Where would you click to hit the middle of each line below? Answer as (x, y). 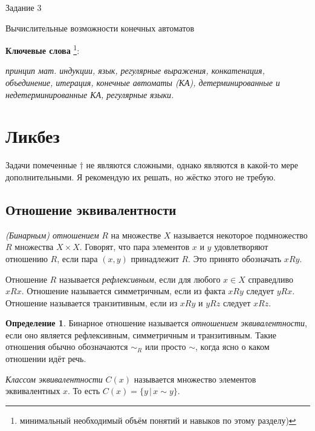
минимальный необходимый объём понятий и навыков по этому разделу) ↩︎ (158, 420)
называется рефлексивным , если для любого (140, 279)
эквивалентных (33, 391)
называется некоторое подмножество (241, 235)
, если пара (77, 258)
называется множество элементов (195, 379)
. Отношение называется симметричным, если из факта (123, 291)
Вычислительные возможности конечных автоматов (100, 28)
